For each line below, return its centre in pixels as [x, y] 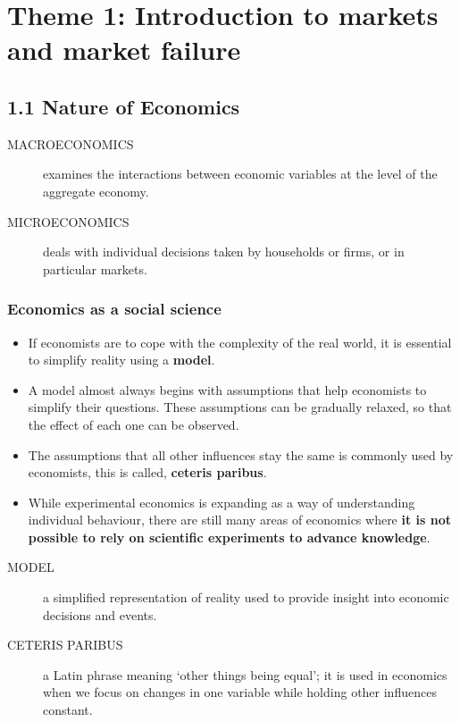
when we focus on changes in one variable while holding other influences [240, 692]
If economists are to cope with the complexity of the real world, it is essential [240, 342]
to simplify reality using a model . [121, 360]
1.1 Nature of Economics [124, 106]
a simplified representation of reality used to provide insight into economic [246, 597]
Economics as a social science [114, 309]
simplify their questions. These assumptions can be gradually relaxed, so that [240, 407]
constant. [68, 710]
